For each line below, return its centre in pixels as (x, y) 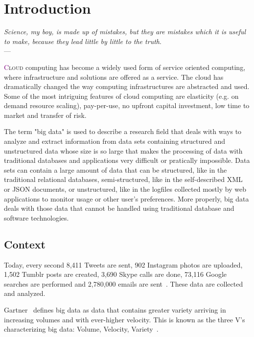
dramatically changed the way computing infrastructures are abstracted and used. (127, 86)
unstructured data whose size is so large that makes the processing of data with (123, 150)
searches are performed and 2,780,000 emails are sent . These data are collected (124, 283)
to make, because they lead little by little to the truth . (83, 41)
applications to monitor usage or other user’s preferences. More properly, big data (127, 198)
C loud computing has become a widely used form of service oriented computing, (125, 67)
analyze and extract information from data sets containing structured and (115, 141)
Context (25, 244)
